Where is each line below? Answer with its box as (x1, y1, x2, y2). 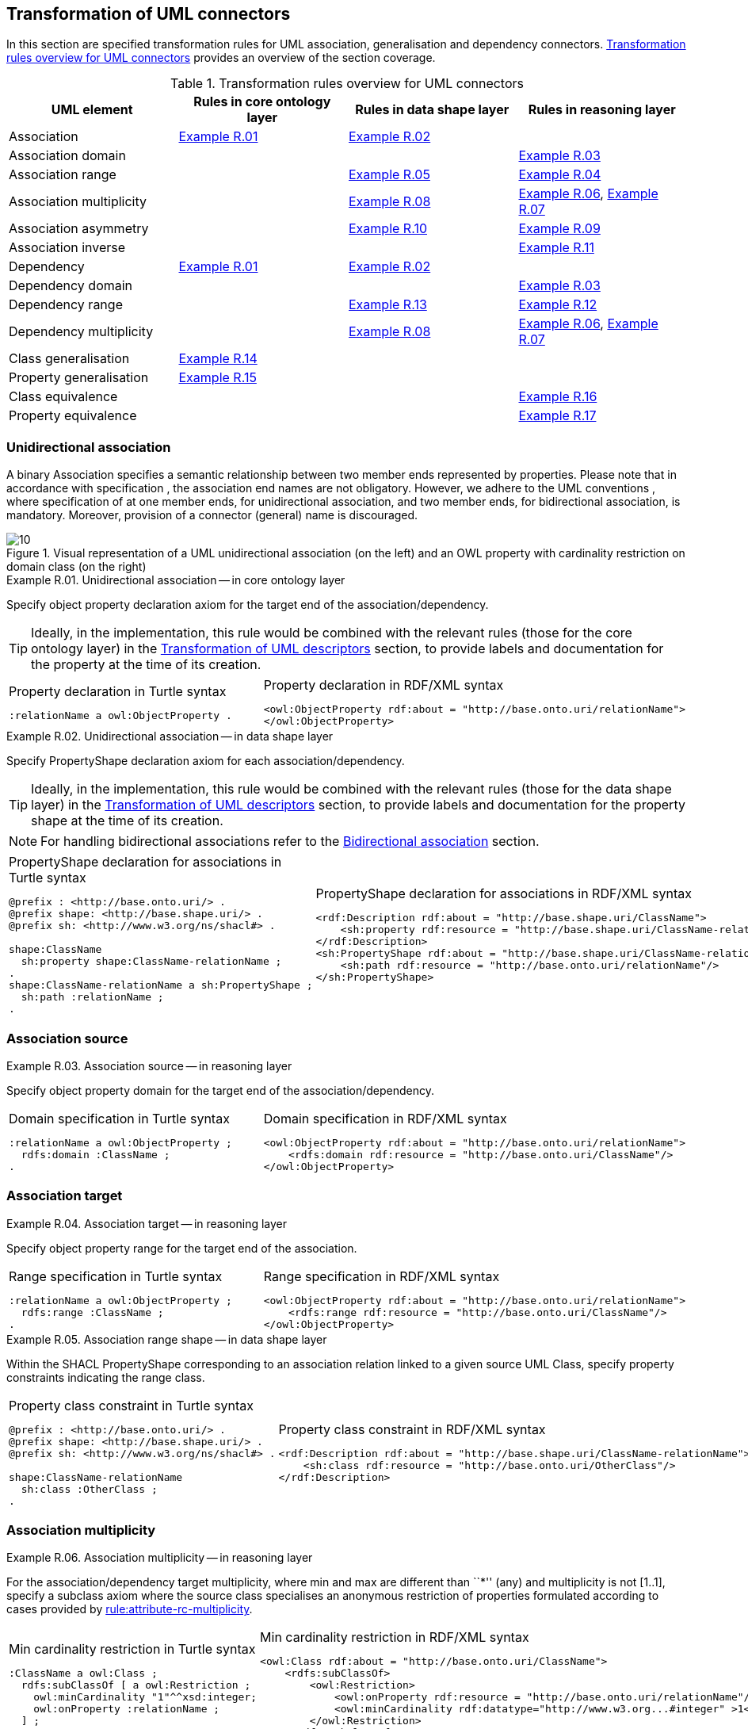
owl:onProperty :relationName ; (33, 1703, 220, 1716)
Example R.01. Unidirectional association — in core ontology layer (6, 573, 345, 587)
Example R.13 (349, 296, 427, 313)
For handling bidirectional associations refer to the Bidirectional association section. (40, 833, 540, 850)
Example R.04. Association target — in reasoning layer (6, 1216, 288, 1230)
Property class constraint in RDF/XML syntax (278, 1421, 546, 1437)
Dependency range (9, 296, 123, 313)
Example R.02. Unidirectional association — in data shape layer (6, 729, 334, 744)
